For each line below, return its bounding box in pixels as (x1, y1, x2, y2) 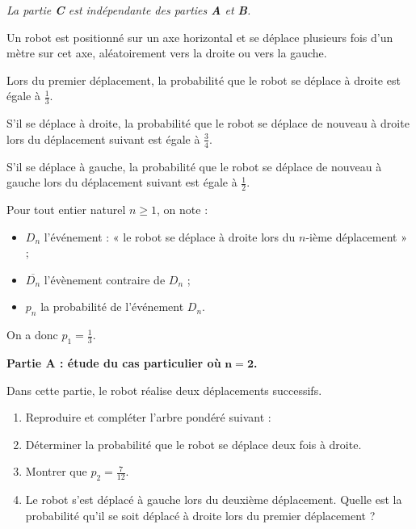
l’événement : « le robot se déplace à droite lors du (44, 228, 296, 245)
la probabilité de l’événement (40, 298, 184, 315)
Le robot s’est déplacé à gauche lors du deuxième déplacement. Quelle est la (25, 491, 402, 508)
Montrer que (25, 463, 87, 480)
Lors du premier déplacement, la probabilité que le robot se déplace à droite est (6, 71, 401, 88)
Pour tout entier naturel (6, 201, 126, 218)
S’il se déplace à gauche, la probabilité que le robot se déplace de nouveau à (6, 157, 382, 174)
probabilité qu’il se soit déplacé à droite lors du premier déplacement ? (25, 506, 376, 523)
